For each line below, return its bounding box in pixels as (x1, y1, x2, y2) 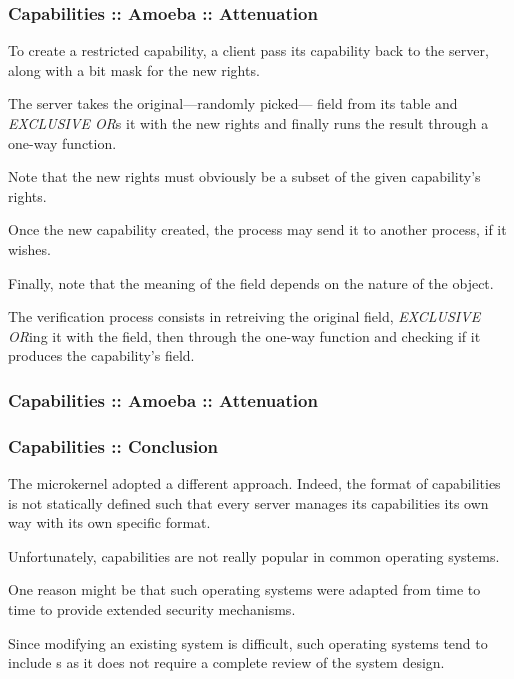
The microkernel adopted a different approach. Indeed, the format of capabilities (8, 473, 501, 493)
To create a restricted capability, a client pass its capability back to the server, (8, 40, 489, 61)
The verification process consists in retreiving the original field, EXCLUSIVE (8, 306, 481, 327)
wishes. (8, 238, 51, 259)
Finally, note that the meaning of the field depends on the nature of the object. (8, 272, 494, 293)
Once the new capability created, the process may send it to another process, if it (8, 219, 507, 240)
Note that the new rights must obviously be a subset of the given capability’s (8, 166, 481, 187)
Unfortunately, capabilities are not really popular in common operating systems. (8, 545, 500, 566)
